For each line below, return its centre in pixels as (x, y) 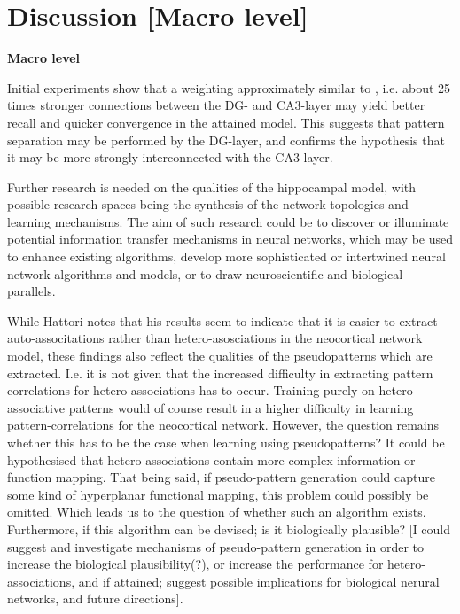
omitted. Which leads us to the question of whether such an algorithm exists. (217, 512)
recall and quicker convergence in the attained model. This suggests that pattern (226, 122)
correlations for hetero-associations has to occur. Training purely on (191, 390)
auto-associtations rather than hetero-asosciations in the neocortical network (215, 338)
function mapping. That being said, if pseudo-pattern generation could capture (221, 477)
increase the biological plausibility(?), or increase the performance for (195, 564)
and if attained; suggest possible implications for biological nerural (259, 581)
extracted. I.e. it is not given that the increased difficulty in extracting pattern (220, 373)
